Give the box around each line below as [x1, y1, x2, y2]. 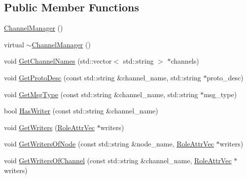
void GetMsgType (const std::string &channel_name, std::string [4, 89, 198, 99]
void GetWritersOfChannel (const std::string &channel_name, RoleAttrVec [4, 155, 232, 165]
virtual [4, 39, 24, 49]
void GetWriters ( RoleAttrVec [4, 122, 95, 132]
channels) [171, 56, 199, 66]
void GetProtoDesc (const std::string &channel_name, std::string [4, 72, 201, 82]
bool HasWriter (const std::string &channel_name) [4, 106, 158, 116]
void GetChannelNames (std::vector [4, 56, 112, 66]
